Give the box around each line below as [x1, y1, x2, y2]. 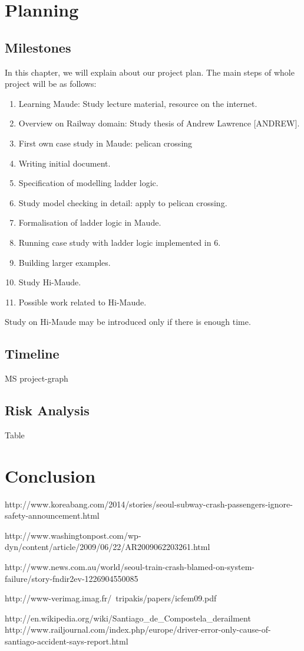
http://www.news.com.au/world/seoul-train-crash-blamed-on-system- [5, 560, 255, 572]
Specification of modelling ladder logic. [18, 177, 158, 189]
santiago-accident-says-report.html [5, 634, 128, 647]
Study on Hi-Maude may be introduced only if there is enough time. [5, 315, 251, 328]
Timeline [5, 344, 60, 363]
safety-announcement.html [5, 509, 100, 522]
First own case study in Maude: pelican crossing [18, 136, 193, 149]
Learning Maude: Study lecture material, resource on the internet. [18, 97, 257, 109]
